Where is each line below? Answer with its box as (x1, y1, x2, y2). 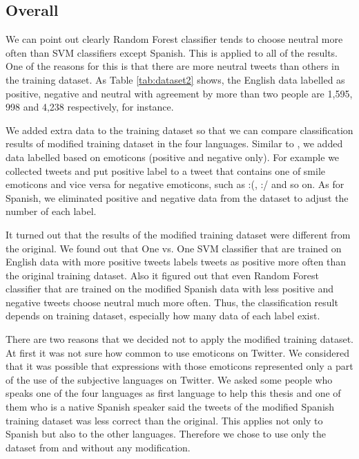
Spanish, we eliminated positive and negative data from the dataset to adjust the (6, 190, 349, 205)
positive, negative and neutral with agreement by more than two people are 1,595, (6, 86, 353, 100)
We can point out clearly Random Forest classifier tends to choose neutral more (6, 32, 343, 46)
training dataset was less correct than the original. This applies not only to (6, 413, 323, 427)
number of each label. (6, 204, 97, 218)
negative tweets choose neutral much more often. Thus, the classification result (6, 294, 338, 309)
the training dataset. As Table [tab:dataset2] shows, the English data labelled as (6, 72, 345, 86)
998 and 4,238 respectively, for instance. (6, 100, 174, 114)
